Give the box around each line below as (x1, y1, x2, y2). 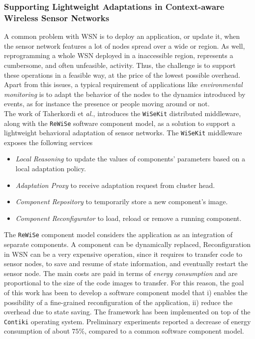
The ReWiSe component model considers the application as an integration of (4, 229, 233, 240)
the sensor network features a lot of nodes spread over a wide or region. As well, (4, 40, 245, 51)
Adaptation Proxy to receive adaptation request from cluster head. (15, 180, 215, 190)
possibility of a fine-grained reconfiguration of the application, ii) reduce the (4, 297, 233, 307)
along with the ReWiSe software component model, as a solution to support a (4, 118, 235, 128)
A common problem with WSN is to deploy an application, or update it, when (4, 31, 240, 41)
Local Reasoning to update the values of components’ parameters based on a (15, 154, 245, 164)
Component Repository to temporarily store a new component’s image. (15, 196, 228, 207)
